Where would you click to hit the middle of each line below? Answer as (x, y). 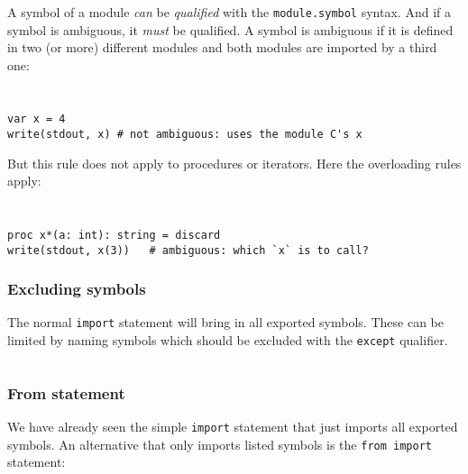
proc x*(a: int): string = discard (114, 235)
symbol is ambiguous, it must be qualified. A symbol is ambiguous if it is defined (230, 29)
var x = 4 (37, 119)
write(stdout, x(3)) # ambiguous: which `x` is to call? (188, 250)
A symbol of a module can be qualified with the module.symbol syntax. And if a (229, 12)
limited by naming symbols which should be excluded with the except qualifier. (228, 340)
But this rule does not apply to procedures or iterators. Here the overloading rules (234, 163)
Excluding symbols (77, 289)
